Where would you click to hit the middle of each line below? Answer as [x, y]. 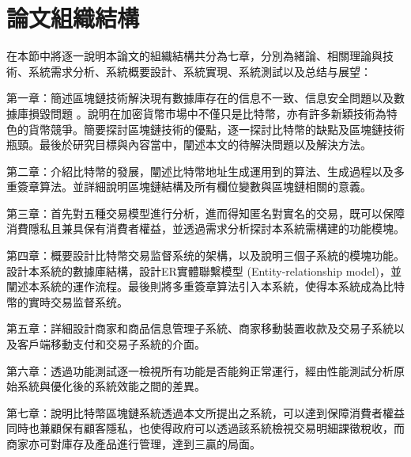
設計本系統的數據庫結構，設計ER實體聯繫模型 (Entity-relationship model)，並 [204, 270]
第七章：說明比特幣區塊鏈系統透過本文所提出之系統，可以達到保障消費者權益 [205, 412]
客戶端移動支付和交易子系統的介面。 [111, 344]
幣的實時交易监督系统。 [67, 301]
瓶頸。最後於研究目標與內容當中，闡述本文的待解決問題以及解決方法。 [189, 145]
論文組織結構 [73, 18]
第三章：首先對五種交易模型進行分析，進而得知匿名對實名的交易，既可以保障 [205, 213]
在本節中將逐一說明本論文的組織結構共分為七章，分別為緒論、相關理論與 [194, 56]
